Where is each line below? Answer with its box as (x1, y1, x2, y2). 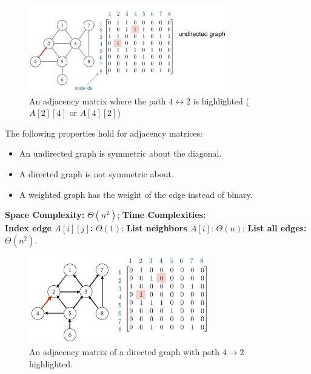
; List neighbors (121, 222, 187, 234)
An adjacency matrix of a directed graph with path (29, 345, 219, 358)
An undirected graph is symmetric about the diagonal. (19, 147, 222, 160)
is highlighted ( (193, 94, 249, 107)
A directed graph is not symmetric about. (19, 167, 174, 180)
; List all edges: (242, 222, 307, 234)
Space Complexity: (5, 208, 85, 221)
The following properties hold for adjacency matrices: (5, 126, 203, 139)
